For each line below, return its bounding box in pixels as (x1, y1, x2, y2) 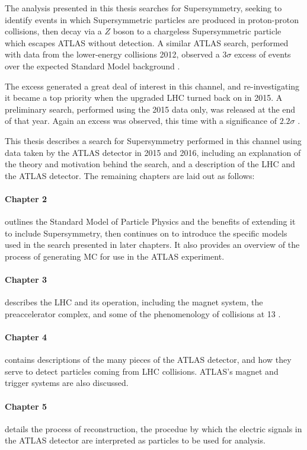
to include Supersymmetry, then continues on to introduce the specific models (5, 226, 287, 239)
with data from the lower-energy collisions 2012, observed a (5, 48, 220, 60)
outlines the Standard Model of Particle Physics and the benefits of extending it (5, 215, 296, 228)
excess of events (234, 48, 291, 60)
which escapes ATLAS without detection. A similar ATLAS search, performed (5, 36, 289, 49)
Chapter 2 (5, 192, 47, 205)
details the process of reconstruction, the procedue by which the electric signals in (5, 422, 302, 435)
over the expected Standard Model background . (5, 59, 180, 72)
